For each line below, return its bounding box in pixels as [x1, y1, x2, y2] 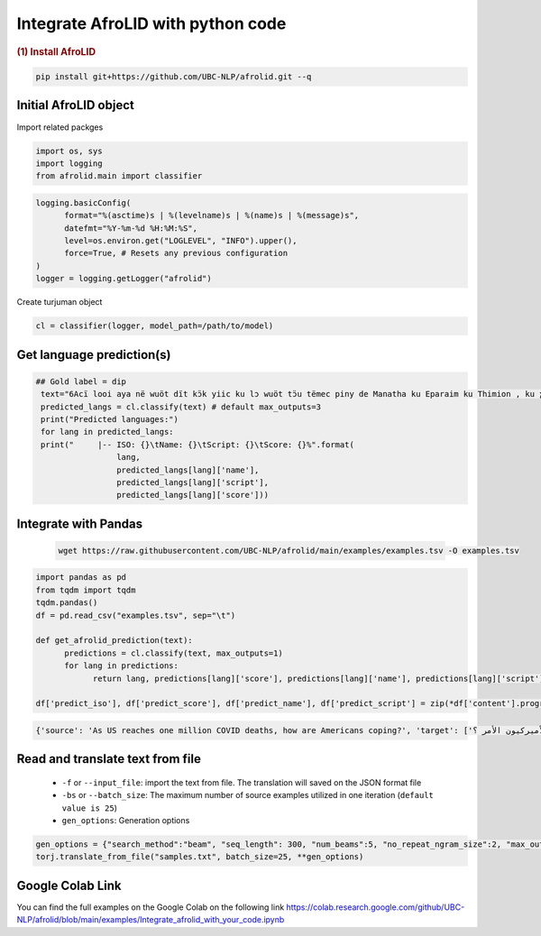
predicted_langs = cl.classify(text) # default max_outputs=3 [41, 401, 322, 412]
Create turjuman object [16, 297, 103, 307]
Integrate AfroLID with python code [16, 14, 287, 33]
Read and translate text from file [16, 751, 202, 766]
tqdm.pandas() [35, 598, 98, 608]
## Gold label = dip [35, 376, 126, 387]
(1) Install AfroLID [16, 45, 96, 58]
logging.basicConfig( [35, 197, 132, 207]
